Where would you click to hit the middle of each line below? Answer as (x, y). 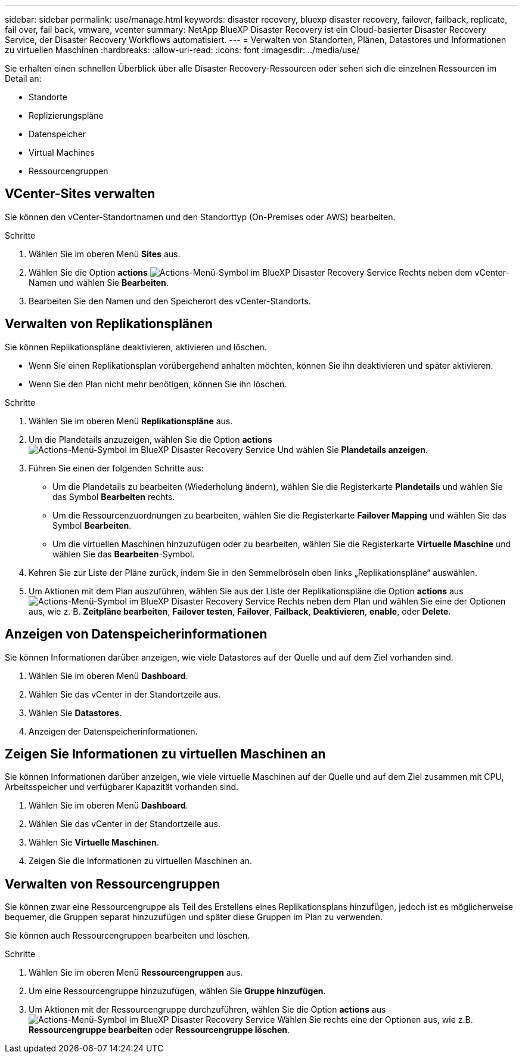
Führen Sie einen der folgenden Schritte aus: (116, 468)
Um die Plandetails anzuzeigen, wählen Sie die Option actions (150, 439)
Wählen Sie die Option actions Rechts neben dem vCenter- (269, 272)
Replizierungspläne (66, 115)
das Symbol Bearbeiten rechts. (114, 496)
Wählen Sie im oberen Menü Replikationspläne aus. (131, 421)
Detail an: (23, 78)
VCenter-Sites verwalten (80, 194)
